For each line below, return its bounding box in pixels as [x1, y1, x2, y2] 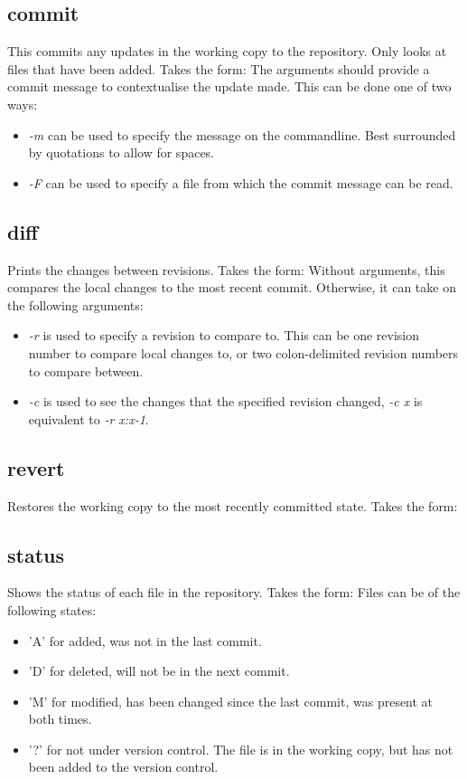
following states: [7, 600, 97, 619]
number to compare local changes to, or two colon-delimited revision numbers [28, 343, 459, 362]
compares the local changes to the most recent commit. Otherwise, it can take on [7, 278, 456, 297]
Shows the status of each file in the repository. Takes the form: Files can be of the [7, 583, 461, 602]
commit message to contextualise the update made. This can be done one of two [7, 77, 452, 96]
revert [7, 453, 65, 481]
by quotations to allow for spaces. [28, 143, 215, 162]
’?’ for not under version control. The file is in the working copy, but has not [28, 739, 453, 758]
